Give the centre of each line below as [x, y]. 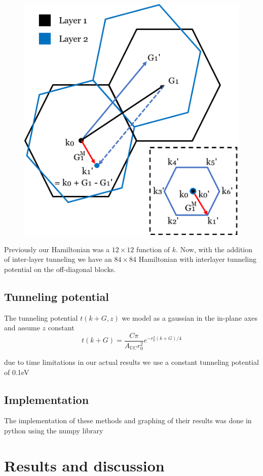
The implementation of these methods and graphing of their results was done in [128, 420]
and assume [22, 328]
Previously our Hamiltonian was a [57, 249]
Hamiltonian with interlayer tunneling [197, 259]
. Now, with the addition [214, 249]
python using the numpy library [54, 431]
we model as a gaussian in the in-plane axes [190, 317]
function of [153, 249]
